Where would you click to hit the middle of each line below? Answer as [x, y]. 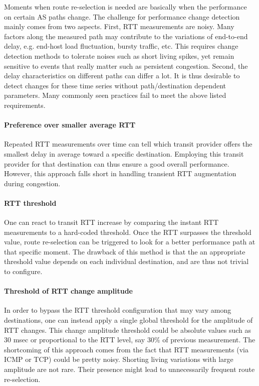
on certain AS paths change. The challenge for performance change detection [122, 16]
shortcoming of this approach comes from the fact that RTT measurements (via [126, 349]
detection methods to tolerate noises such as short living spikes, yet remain [119, 55]
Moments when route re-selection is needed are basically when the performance [125, 7]
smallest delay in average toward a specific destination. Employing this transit [124, 153]
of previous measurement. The [209, 340]
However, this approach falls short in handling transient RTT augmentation [120, 173]
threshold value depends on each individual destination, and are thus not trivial [126, 261]
